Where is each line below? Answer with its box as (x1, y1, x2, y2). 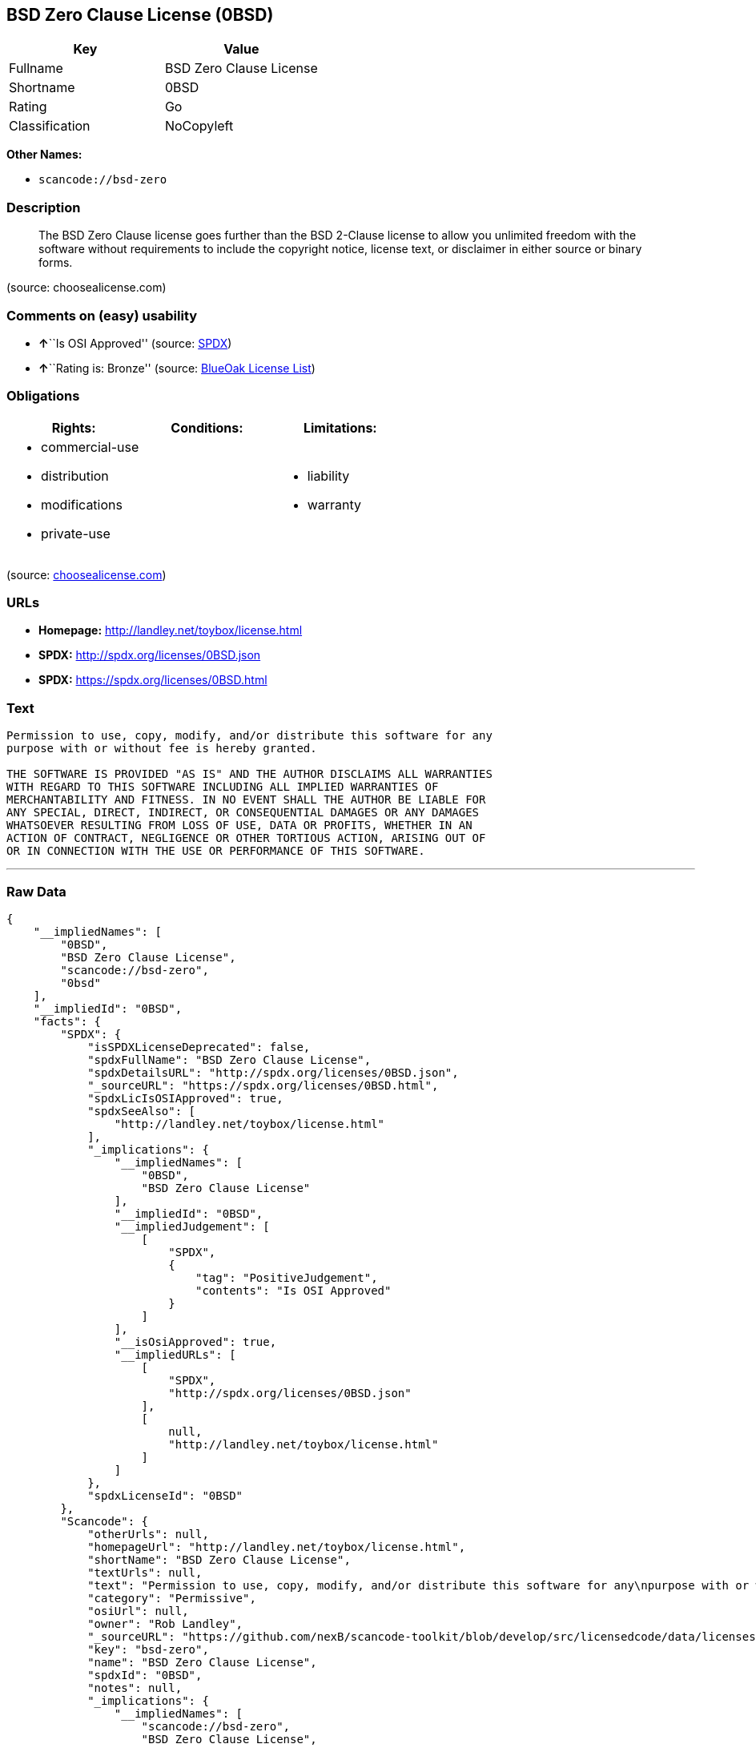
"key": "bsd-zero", (87, 1642, 209, 1656)
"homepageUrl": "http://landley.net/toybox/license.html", (87, 1540, 466, 1553)
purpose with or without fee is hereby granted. (6, 742, 317, 755)
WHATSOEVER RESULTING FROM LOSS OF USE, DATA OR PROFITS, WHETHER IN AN (6, 819, 472, 832)
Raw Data (6, 883, 66, 900)
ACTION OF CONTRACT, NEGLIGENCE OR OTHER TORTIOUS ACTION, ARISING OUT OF (6, 832, 486, 845)
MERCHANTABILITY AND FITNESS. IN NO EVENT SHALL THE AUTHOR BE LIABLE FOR (6, 793, 486, 807)
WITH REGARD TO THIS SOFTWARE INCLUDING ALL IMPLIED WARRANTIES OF (6, 780, 439, 794)
